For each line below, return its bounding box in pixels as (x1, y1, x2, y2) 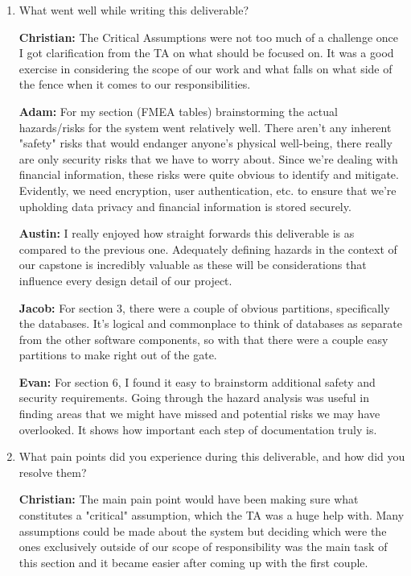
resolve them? (18, 463, 87, 480)
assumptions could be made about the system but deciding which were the (18, 522, 387, 539)
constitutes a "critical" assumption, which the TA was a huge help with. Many (18, 507, 405, 524)
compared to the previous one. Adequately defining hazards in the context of (18, 240, 397, 257)
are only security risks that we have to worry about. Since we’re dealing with (18, 150, 398, 167)
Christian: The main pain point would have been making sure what (18, 491, 359, 508)
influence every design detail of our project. (18, 271, 232, 288)
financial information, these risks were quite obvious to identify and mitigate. (18, 166, 399, 183)
